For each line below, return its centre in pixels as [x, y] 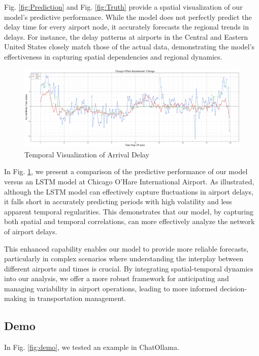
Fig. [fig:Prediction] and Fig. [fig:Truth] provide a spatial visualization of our [123, 7]
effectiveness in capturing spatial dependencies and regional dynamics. [113, 56]
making [15, 298]
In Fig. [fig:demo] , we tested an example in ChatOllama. [92, 347]
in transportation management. [78, 298]
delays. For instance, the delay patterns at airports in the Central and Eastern [126, 36]
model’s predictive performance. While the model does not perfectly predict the [128, 17]
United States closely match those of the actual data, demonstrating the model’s [129, 47]
